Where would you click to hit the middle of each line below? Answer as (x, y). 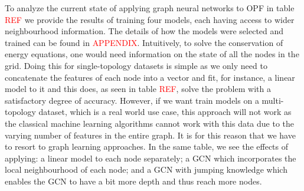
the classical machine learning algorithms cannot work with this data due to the (150, 123)
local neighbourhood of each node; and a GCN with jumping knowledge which (146, 169)
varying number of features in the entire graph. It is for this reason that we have (150, 135)
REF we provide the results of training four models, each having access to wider (150, 19)
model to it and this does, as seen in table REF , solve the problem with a (138, 89)
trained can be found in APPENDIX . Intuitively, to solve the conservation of (144, 42)
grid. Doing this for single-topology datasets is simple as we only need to (136, 65)
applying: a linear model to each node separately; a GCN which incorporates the (151, 158)
